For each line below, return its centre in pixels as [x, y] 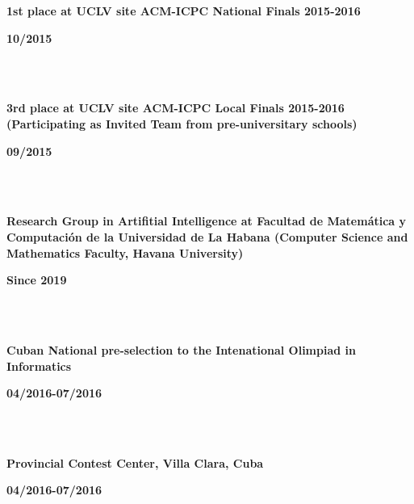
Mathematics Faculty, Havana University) [125, 252]
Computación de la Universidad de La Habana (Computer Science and [207, 236]
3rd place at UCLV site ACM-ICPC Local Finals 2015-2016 [176, 108]
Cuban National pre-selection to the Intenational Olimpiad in [181, 349]
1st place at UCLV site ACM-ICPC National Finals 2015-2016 [184, 10]
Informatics [39, 365]
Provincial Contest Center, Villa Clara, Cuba [135, 462]
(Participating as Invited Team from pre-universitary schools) [182, 123]
